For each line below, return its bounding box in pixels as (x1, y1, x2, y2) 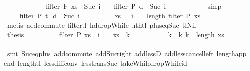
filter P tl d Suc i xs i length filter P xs (19, 10, 200, 20)
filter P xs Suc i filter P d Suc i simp (46, 1, 222, 11)
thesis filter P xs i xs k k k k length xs (7, 29, 224, 39)
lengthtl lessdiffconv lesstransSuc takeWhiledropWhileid (17, 57, 187, 68)
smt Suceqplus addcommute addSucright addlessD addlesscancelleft (7, 48, 214, 58)
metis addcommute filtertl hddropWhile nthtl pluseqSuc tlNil (7, 20, 196, 30)
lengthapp (217, 48, 247, 58)
